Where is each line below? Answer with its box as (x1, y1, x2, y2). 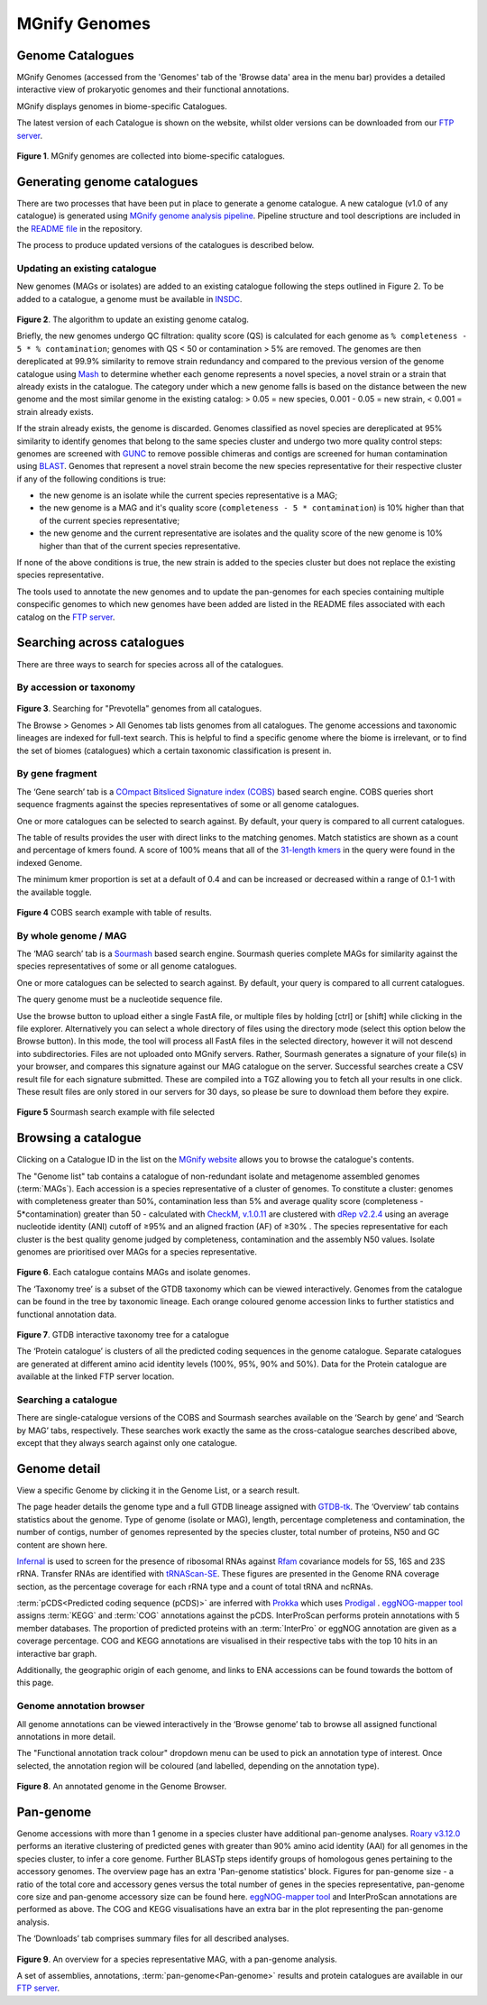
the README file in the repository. (16, 223, 143, 234)
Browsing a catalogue (16, 1130, 142, 1145)
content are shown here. (16, 1539, 108, 1550)
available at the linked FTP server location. (16, 1371, 175, 1382)
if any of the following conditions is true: (16, 474, 167, 484)
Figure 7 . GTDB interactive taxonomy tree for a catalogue (16, 1329, 230, 1339)
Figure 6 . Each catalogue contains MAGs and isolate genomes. (16, 1267, 252, 1278)
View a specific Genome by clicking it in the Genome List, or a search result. (16, 1485, 300, 1495)
